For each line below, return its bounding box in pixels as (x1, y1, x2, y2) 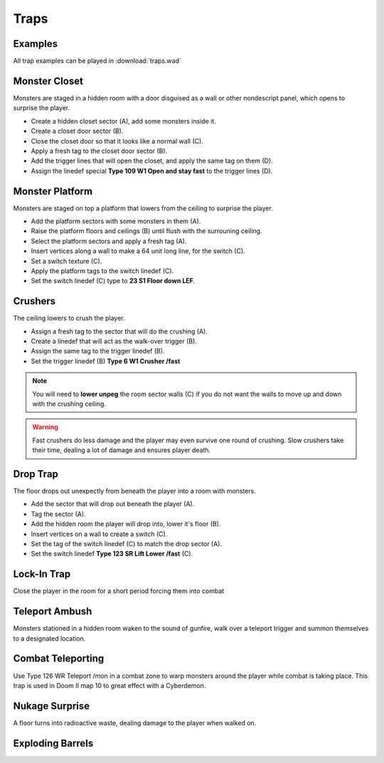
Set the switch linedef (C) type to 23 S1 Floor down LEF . (31, 277, 196, 285)
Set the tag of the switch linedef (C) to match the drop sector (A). (31, 540, 222, 548)
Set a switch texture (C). (31, 257, 102, 265)
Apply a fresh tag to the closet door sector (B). (31, 146, 168, 155)
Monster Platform (13, 185, 92, 197)
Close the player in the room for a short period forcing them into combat (13, 587, 225, 595)
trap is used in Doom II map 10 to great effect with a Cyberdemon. (13, 681, 206, 690)
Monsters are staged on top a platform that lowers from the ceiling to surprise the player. (13, 203, 273, 213)
